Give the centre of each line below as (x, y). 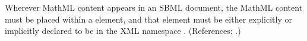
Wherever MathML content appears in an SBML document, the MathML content (154, 7)
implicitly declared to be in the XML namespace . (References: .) (123, 31)
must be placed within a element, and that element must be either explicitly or (148, 19)
